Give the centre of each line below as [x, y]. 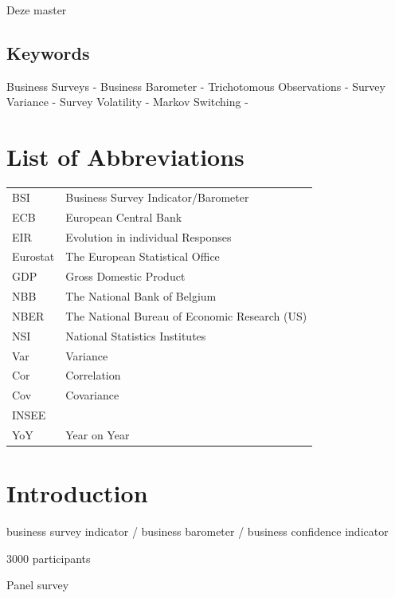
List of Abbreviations [125, 157]
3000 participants [49, 558]
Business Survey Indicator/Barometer [157, 197]
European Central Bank [124, 216]
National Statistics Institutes [136, 335]
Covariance [92, 395]
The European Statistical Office [143, 256]
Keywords [48, 52]
